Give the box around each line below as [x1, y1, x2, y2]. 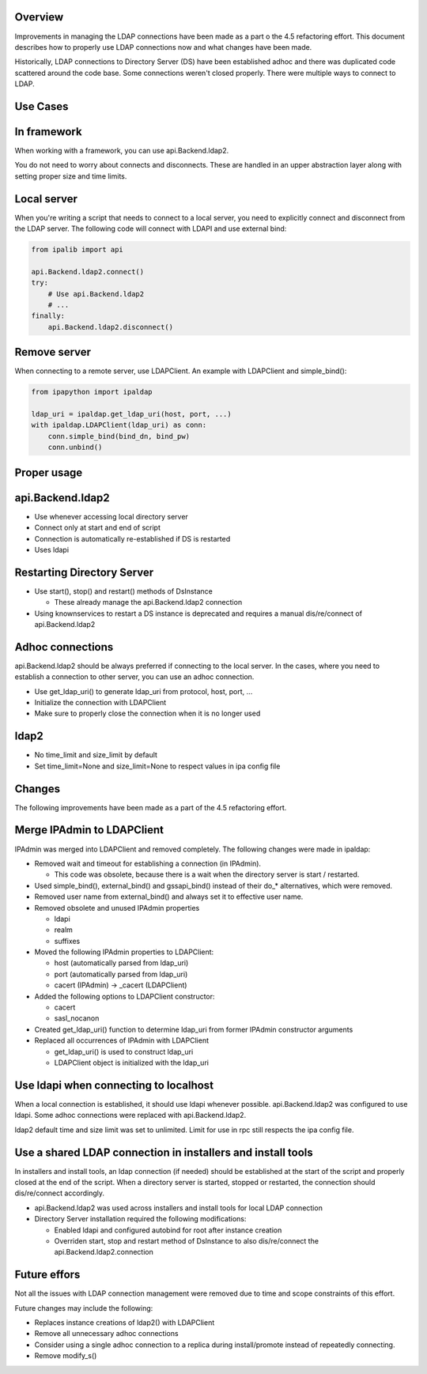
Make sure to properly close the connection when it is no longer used [34, 708, 261, 719]
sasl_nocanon [54, 1014, 100, 1023]
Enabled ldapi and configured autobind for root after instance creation [54, 1225, 282, 1235]
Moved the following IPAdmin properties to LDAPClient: [34, 947, 214, 957]
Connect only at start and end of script [34, 523, 161, 533]
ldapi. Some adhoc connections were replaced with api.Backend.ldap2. [14, 1111, 247, 1120]
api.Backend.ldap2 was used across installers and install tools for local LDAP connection [34, 1202, 323, 1213]
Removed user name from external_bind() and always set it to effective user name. [34, 892, 304, 901]
